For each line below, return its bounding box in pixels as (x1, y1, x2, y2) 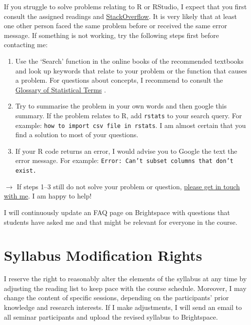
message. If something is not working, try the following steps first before (4, 30, 219, 40)
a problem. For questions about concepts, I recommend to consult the (15, 75, 223, 85)
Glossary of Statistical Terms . (15, 84, 106, 94)
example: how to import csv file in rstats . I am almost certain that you (15, 120, 246, 130)
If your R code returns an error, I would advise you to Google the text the (15, 145, 237, 156)
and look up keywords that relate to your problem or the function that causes (15, 65, 247, 75)
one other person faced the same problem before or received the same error (4, 20, 227, 31)
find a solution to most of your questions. (15, 129, 139, 140)
